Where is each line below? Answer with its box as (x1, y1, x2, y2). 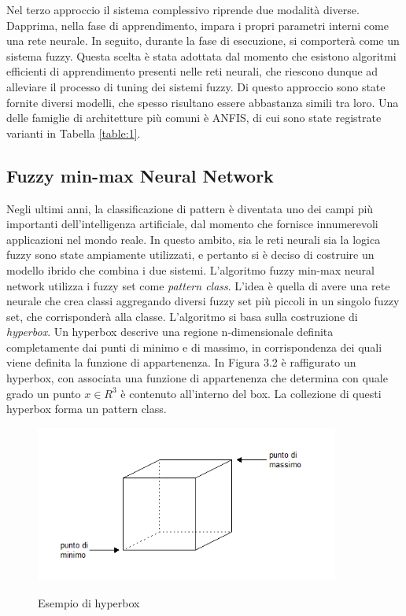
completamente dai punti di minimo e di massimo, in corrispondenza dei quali (6, 338, 382, 355)
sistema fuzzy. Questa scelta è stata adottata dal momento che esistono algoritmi (6, 47, 397, 64)
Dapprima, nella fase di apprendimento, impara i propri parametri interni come (6, 17, 389, 33)
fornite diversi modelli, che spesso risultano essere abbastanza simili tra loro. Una (6, 94, 399, 110)
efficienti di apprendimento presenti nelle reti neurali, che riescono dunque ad (6, 63, 378, 79)
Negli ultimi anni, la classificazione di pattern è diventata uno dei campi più (6, 200, 374, 216)
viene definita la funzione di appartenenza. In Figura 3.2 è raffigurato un (6, 354, 356, 371)
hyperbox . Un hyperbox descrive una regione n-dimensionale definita (6, 323, 334, 340)
